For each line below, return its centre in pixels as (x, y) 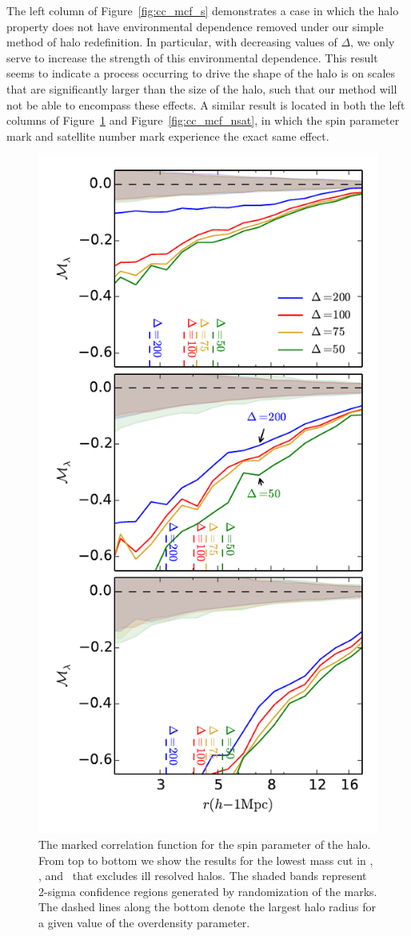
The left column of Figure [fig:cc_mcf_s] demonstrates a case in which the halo (203, 10)
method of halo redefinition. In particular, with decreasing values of (172, 42)
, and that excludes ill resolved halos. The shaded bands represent (203, 876)
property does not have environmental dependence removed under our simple (195, 26)
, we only (373, 42)
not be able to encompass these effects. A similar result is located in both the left (206, 104)
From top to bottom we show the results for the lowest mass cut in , (206, 860)
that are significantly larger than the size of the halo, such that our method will (202, 88)
